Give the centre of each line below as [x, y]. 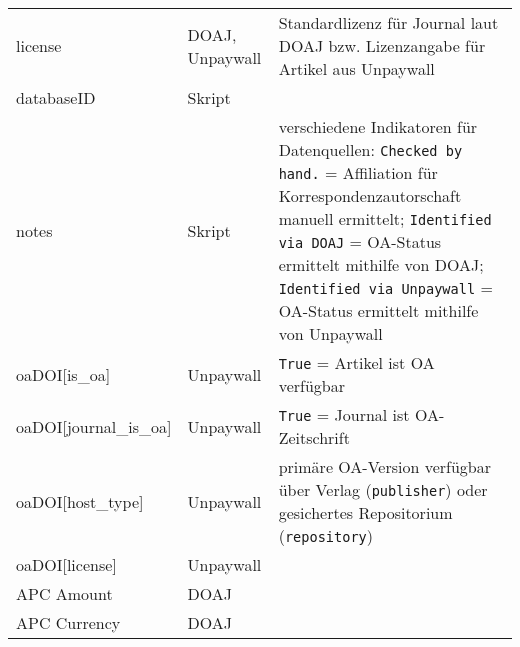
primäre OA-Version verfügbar [385, 466]
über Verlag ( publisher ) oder [383, 489]
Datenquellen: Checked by [370, 149]
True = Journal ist [344, 414]
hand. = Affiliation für [358, 172]
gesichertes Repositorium [365, 512]
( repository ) [325, 535]
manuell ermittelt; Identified [385, 218]
